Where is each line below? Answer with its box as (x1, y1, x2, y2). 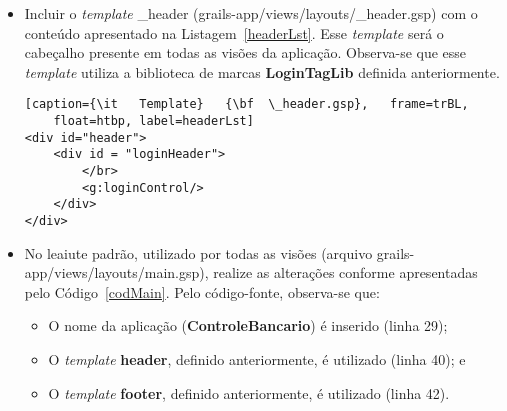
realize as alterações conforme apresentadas (213, 262, 478, 283)
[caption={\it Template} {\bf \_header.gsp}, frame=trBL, (24, 97, 469, 112)
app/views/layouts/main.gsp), (24, 262, 209, 283)
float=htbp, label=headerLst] (53, 114, 254, 129)
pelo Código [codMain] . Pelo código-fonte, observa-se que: (24, 281, 380, 302)
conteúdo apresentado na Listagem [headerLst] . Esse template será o (24, 22, 444, 43)
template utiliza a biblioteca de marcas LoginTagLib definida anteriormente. (24, 61, 500, 82)
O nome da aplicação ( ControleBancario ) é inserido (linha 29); (48, 315, 448, 336)
